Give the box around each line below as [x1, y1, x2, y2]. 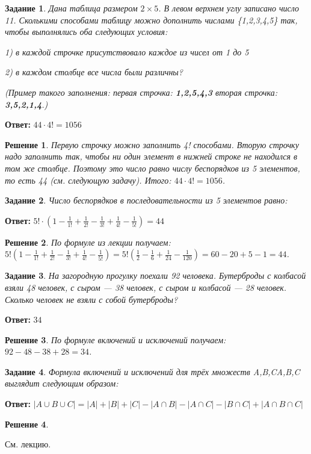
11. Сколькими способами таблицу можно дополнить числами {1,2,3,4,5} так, [5, 13, 298, 26]
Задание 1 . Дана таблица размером [5, 2, 138, 14]
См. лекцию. [5, 438, 51, 450]
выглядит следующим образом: [5, 377, 119, 390]
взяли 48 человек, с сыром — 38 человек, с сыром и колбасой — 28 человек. [5, 281, 287, 293]
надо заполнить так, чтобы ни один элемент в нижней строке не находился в [5, 150, 298, 163]
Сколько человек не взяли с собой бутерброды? [5, 293, 178, 305]
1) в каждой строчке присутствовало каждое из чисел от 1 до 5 [5, 45, 249, 58]
